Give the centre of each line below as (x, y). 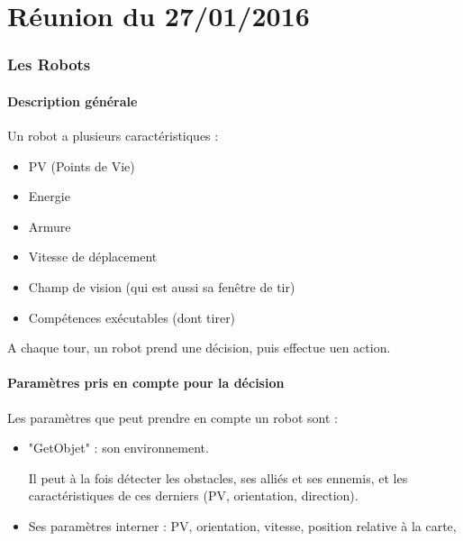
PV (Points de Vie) (82, 165)
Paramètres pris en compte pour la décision (146, 383)
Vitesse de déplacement (93, 257)
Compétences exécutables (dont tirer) (132, 317)
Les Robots (49, 64)
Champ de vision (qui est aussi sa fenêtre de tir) (162, 286)
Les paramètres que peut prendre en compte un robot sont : (172, 417)
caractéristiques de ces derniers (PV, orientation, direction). (193, 495)
